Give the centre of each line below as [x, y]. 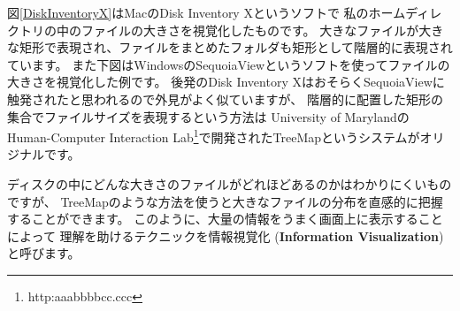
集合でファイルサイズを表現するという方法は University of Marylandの [208, 116]
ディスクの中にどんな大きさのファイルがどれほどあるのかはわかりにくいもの [230, 184]
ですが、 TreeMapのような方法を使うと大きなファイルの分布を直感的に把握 [225, 201]
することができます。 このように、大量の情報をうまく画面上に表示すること [225, 219]
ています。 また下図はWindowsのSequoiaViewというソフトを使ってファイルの [229, 64]
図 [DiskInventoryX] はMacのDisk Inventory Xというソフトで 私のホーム [207, 12]
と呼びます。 [44, 253]
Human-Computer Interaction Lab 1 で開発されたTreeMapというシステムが [214, 136]
